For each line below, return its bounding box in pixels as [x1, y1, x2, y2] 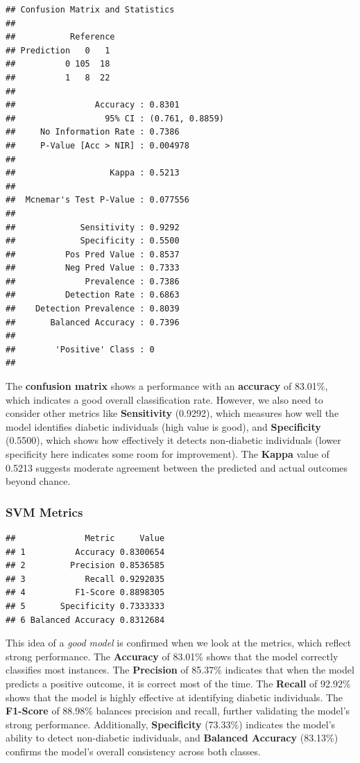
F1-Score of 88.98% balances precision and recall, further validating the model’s [6, 703, 350, 718]
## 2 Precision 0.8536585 [6, 560, 165, 571]
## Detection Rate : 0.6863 [6, 290, 180, 300]
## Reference [6, 32, 115, 42]
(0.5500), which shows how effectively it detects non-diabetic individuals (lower [6, 433, 341, 447]
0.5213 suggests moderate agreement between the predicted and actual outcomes [6, 460, 348, 474]
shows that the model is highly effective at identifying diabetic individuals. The [6, 689, 343, 704]
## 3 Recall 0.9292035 [6, 574, 165, 584]
